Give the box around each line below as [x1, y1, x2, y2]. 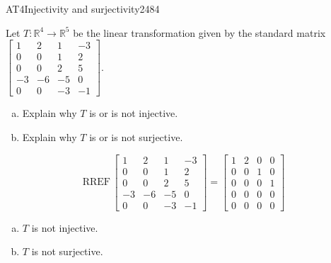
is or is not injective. [89, 106, 178, 121]
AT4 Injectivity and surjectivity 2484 [6, 1, 160, 16]
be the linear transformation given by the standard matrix [73, 25, 326, 40]
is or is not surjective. [89, 129, 183, 144]
